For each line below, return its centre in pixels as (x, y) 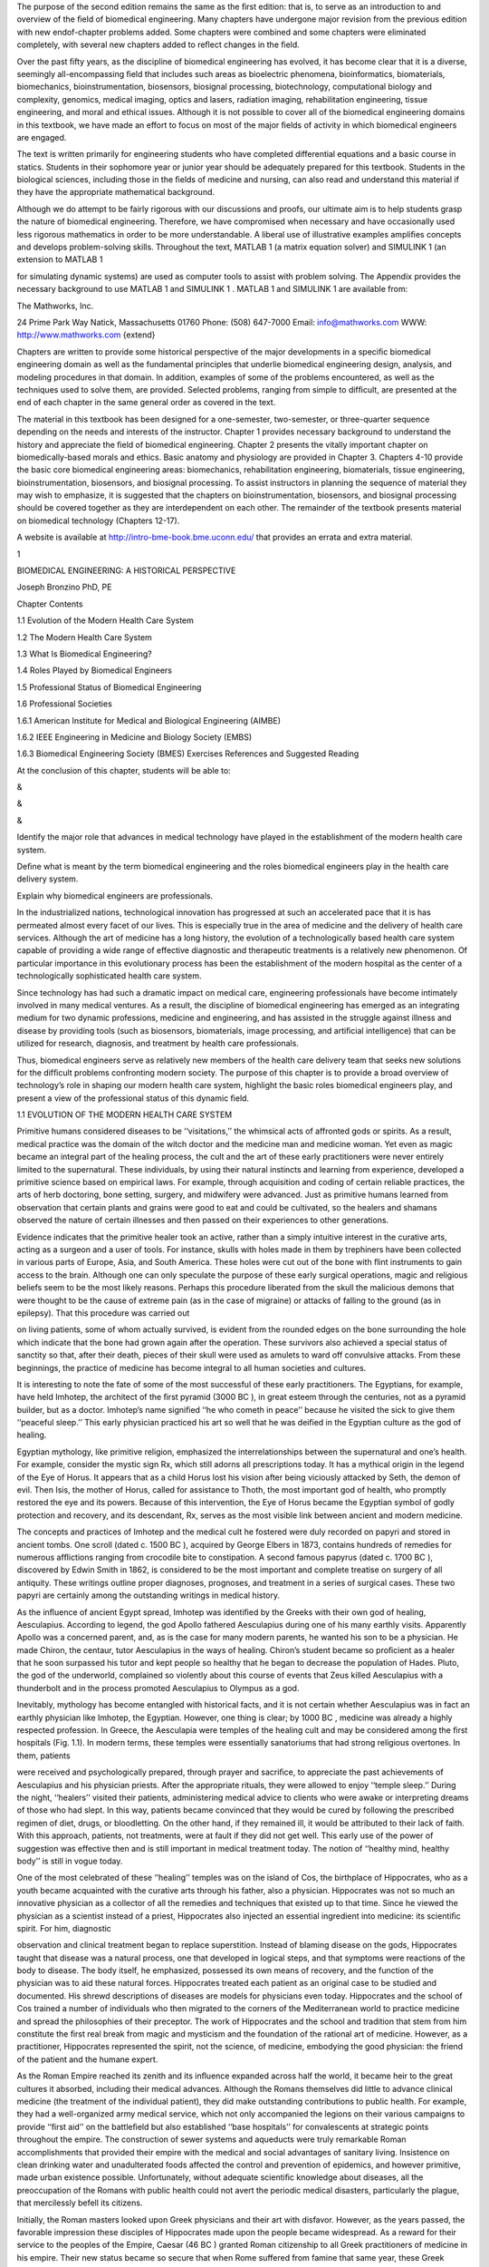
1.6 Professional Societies (64, 704)
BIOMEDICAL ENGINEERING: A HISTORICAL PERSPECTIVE (126, 570)
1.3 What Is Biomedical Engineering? (85, 654)
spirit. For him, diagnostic (64, 1928)
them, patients (44, 1756)
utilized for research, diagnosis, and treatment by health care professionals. (158, 1044)
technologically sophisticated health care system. (109, 976)
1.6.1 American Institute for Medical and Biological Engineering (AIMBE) (149, 720)
